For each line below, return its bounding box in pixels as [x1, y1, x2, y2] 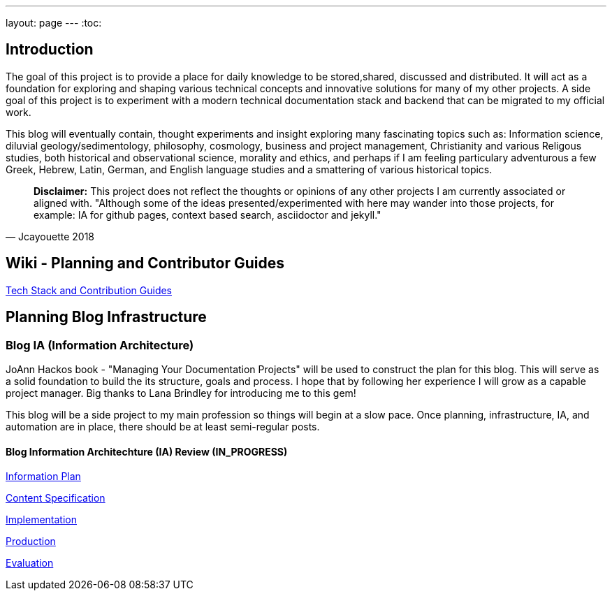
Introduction [6, 41, 94, 59]
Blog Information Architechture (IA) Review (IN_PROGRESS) [6, 445, 288, 458]
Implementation [6, 514, 77, 526]
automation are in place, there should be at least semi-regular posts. [6, 420, 320, 433]
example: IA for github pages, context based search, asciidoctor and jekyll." [34, 208, 381, 221]
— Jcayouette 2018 [6, 230, 94, 242]
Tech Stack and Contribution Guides [6, 284, 173, 296]
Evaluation [6, 557, 54, 569]
